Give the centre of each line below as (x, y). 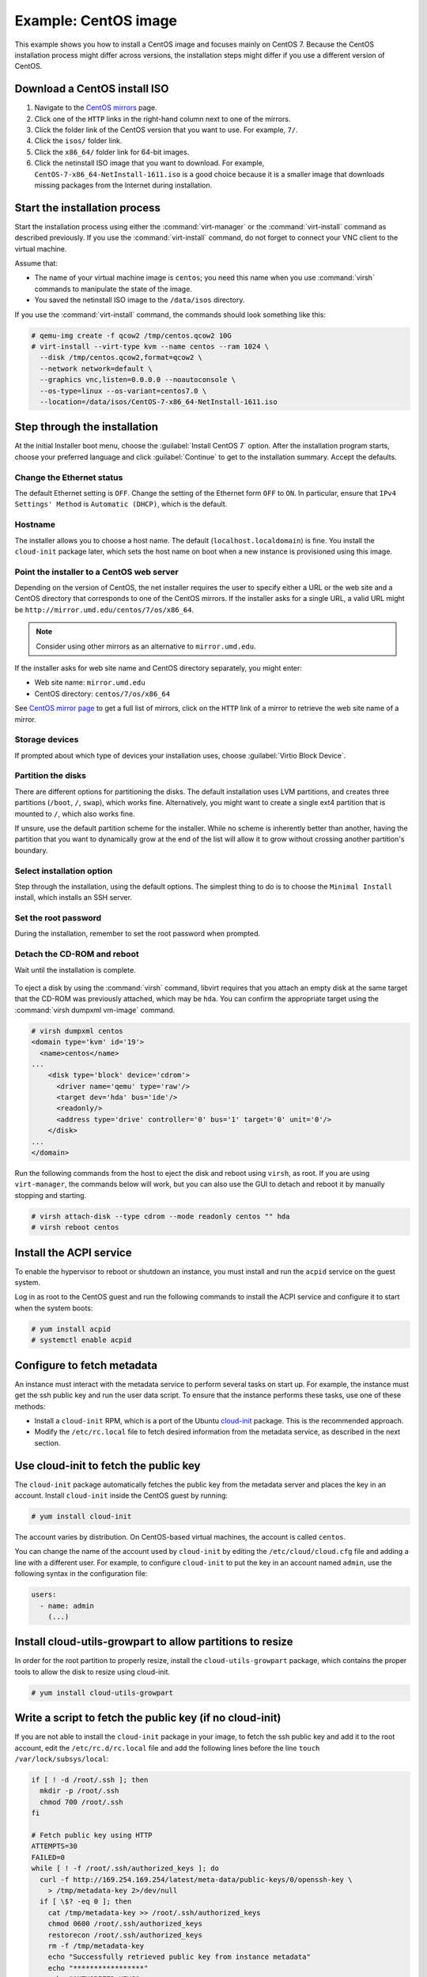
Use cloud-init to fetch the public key (108, 1466)
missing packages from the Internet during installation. (123, 185)
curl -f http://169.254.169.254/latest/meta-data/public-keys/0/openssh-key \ (196, 1879)
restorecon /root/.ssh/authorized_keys (125, 1935)
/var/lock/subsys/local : (62, 1759)
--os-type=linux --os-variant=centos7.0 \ (123, 391)
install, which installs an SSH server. (73, 898)
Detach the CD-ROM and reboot (77, 954)
